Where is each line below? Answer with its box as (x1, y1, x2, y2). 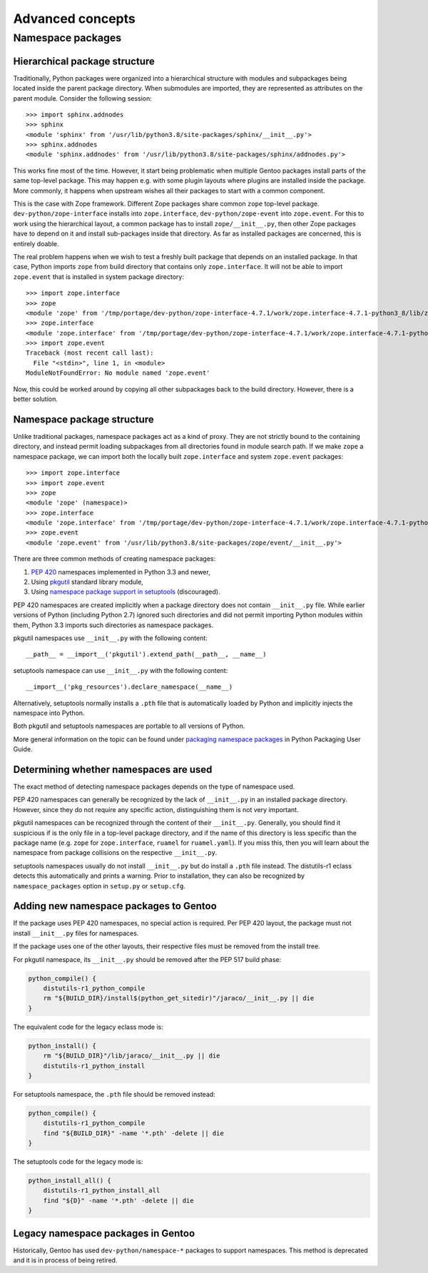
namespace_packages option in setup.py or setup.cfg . (13, 881, 185, 890)
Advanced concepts (13, 11, 136, 26)
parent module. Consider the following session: (13, 93, 153, 103)
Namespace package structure (13, 413, 154, 425)
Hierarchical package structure (13, 55, 155, 67)
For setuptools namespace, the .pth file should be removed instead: (13, 1090, 215, 1098)
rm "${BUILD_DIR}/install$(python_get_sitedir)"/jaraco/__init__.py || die (43, 994, 315, 1003)
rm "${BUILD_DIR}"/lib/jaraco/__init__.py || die (43, 1052, 220, 1060)
